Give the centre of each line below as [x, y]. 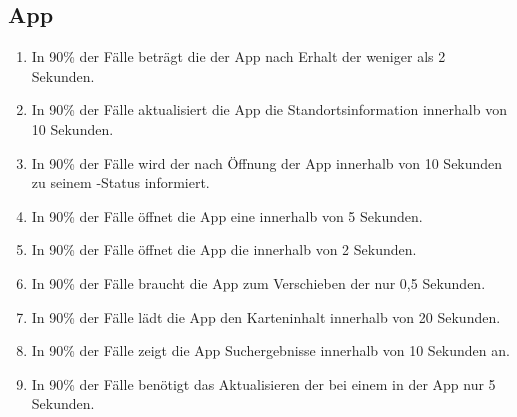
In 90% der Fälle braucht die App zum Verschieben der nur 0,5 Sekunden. [258, 282]
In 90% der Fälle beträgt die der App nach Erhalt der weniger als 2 [238, 56]
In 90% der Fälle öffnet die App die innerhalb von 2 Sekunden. [224, 249]
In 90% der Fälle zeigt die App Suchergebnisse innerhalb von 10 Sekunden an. [270, 350]
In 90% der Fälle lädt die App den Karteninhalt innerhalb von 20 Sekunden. [266, 316]
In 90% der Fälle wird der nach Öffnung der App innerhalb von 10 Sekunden [267, 162]
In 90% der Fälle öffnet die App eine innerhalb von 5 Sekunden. [227, 215]
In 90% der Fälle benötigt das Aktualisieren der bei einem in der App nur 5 [263, 383]
